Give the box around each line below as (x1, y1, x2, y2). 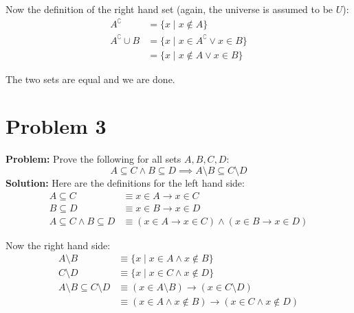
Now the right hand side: (5, 237, 111, 252)
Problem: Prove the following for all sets (5, 152, 181, 166)
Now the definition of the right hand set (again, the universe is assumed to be (5, 2, 333, 16)
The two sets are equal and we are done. (5, 71, 175, 86)
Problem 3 (5, 112, 107, 140)
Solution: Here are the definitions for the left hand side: (5, 176, 245, 189)
